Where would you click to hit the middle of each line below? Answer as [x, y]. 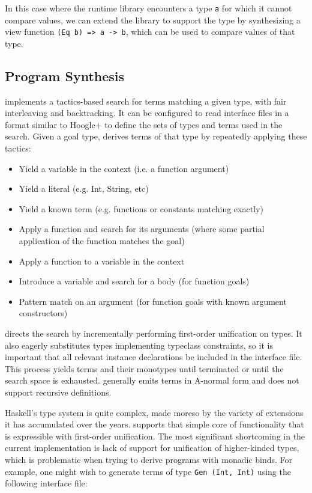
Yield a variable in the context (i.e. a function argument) [124, 168]
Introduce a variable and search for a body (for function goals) [134, 281]
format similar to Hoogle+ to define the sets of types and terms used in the [144, 124]
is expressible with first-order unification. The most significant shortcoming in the [155, 436]
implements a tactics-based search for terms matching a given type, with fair [146, 101]
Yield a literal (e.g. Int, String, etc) [84, 188]
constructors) [43, 313]
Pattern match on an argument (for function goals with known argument [153, 301]
